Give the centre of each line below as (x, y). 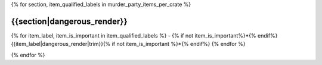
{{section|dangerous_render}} (69, 21)
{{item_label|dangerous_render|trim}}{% (61, 44)
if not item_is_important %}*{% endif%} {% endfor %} (179, 44)
